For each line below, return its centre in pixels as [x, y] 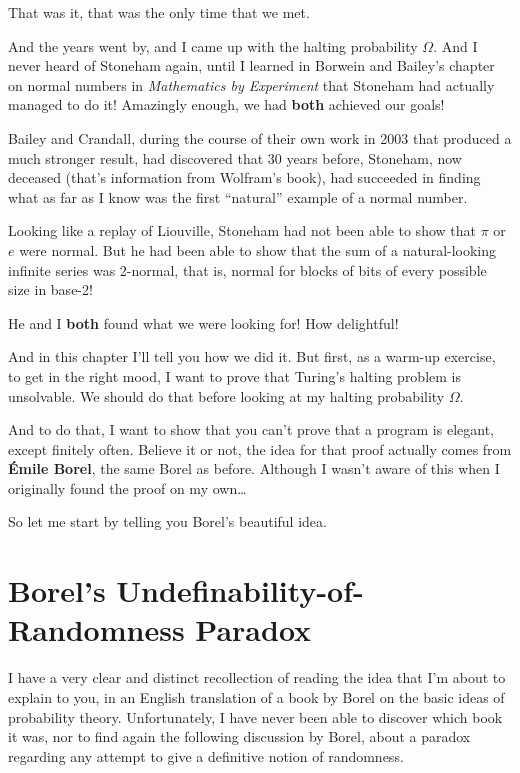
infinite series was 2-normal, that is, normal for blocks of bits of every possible [247, 269]
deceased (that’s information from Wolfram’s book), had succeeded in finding [244, 177]
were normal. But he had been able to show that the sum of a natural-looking [258, 249]
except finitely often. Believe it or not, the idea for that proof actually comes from [260, 448]
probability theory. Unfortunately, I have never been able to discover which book [255, 716]
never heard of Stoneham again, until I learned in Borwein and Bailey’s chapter [251, 65]
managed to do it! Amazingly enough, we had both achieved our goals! [226, 104]
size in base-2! [50, 289]
